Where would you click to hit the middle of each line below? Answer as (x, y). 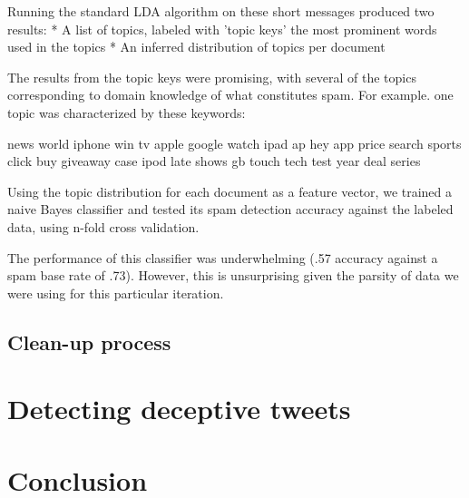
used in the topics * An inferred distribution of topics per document (196, 47)
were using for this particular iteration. (116, 293)
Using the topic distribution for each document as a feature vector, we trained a (230, 191)
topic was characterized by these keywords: (127, 112)
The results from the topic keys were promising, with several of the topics (212, 77)
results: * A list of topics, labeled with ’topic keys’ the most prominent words (222, 29)
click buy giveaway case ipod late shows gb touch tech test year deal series (214, 161)
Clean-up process (89, 342)
